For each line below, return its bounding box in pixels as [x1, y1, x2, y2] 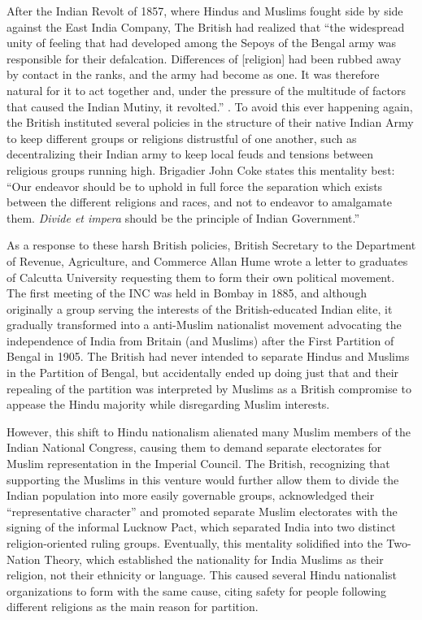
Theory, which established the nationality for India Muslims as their [44, 550, 384, 567]
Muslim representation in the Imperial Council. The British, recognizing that [7, 455, 390, 472]
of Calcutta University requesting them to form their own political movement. [7, 268, 395, 285]
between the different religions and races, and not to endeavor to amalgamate [7, 193, 392, 210]
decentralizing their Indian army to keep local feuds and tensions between [7, 145, 374, 163]
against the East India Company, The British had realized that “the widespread [7, 18, 405, 35]
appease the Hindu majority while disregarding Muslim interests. [7, 396, 330, 413]
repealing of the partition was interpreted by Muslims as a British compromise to [7, 379, 411, 397]
